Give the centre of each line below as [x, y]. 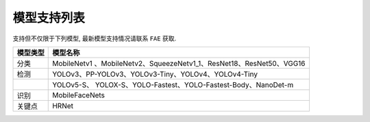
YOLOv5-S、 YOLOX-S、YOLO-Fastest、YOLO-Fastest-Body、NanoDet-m [173, 84]
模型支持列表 [49, 18]
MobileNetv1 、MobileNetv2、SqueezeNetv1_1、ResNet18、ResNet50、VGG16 [179, 63]
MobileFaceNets [79, 95]
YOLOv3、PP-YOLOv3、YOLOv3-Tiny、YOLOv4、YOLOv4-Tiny [155, 74]
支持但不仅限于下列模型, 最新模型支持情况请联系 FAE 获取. [95, 38]
